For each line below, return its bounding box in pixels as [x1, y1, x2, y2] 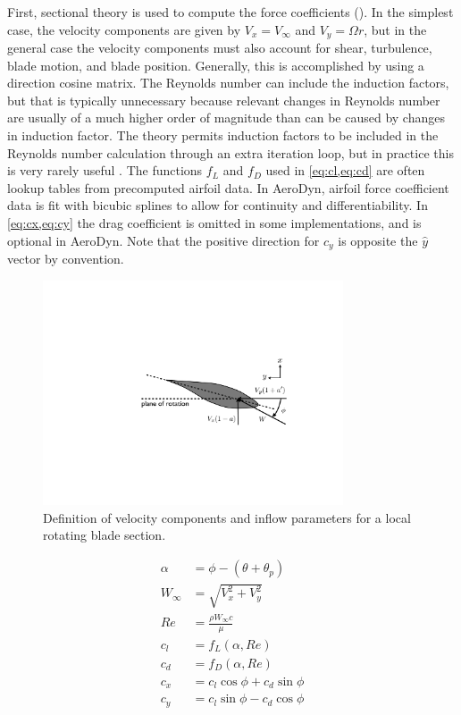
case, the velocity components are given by [7, 20, 241, 38]
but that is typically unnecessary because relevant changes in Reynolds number [7, 90, 440, 109]
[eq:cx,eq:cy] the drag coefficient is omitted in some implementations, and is [7, 213, 422, 231]
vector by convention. [7, 249, 124, 268]
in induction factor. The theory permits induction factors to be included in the [7, 126, 439, 145]
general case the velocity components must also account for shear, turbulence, [7, 38, 432, 57]
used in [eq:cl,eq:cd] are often [265, 161, 425, 180]
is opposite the [338, 231, 418, 249]
